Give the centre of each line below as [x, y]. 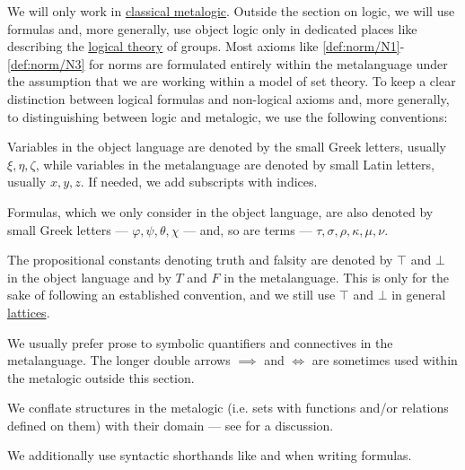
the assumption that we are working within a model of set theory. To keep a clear [232, 81]
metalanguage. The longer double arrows [119, 360]
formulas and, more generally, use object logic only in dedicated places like [212, 28]
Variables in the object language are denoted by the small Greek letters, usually [227, 147]
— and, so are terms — [248, 229]
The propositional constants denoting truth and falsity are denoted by [200, 260]
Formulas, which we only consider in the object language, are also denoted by [220, 211]
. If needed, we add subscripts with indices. [199, 182]
